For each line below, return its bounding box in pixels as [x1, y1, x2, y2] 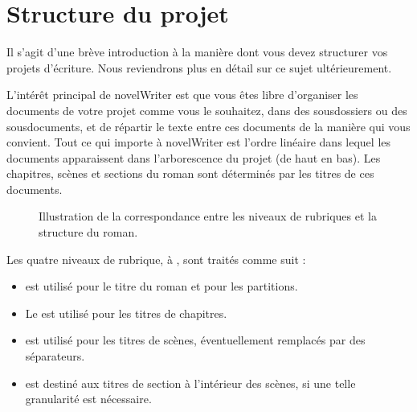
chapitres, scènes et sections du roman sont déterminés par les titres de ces [6, 165, 374, 182]
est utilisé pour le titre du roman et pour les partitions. [25, 278, 298, 295]
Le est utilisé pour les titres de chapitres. [25, 304, 227, 321]
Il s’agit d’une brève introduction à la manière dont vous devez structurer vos [6, 43, 388, 60]
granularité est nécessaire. [25, 390, 152, 407]
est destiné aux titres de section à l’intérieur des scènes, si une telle [25, 374, 356, 391]
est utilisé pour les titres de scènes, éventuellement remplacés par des [25, 332, 366, 348]
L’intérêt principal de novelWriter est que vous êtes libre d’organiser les [6, 86, 358, 103]
